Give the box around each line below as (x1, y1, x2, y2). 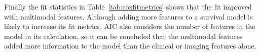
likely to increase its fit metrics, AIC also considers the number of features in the (4, 21, 255, 31)
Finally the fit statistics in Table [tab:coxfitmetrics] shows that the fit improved (4, 1, 252, 11)
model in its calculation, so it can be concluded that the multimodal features (4, 30, 243, 41)
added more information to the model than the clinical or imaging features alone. (4, 40, 256, 51)
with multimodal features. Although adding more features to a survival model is (4, 11, 253, 21)
